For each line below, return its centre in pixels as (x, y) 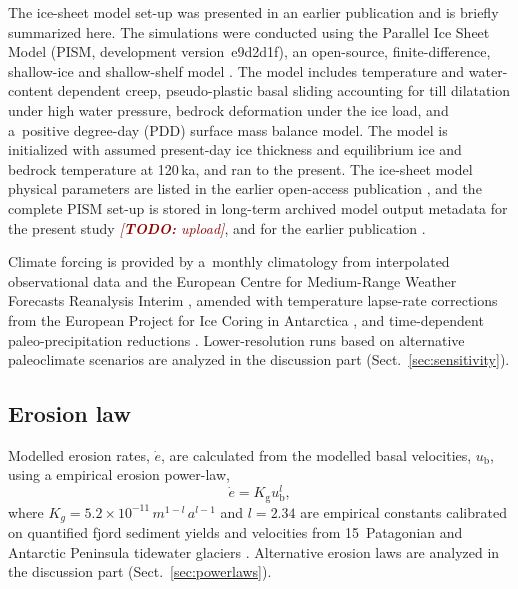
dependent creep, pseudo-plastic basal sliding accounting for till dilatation (284, 90)
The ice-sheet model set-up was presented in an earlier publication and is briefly (253, 12)
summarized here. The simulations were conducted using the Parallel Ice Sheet (249, 31)
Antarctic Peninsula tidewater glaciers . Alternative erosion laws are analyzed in (254, 551)
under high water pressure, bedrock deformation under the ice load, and (228, 109)
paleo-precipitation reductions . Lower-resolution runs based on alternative (236, 339)
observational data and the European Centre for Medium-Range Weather (232, 280)
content (31, 90)
